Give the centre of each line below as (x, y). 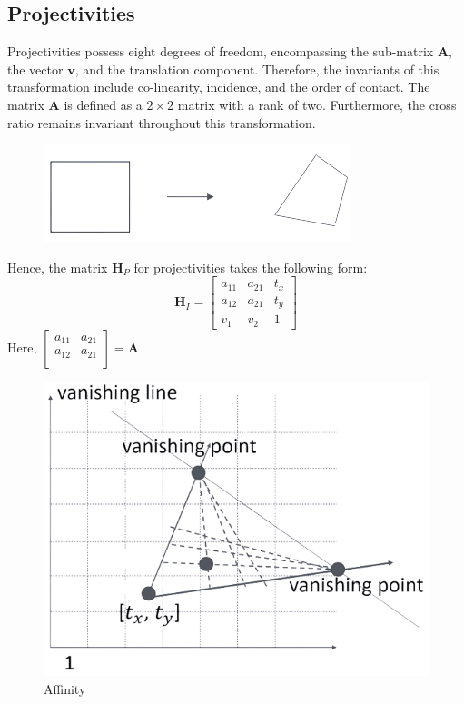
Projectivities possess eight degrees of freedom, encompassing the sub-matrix (221, 51)
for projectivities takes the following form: (251, 267)
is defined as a (103, 104)
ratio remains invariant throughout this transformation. (162, 122)
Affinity (65, 688)
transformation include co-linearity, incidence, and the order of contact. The (219, 87)
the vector (35, 69)
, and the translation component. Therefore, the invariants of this (257, 69)
